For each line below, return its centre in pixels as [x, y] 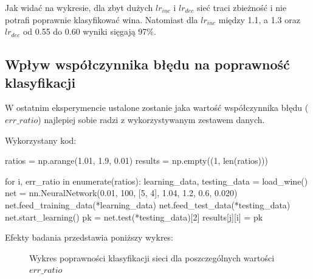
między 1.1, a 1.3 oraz [259, 19]
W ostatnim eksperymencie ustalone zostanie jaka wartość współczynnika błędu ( [157, 108]
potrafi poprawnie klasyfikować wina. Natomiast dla [101, 19]
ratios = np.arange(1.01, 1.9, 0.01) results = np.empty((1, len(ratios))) [136, 161]
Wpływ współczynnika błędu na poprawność [147, 64]
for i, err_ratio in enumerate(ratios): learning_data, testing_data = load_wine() [156, 181]
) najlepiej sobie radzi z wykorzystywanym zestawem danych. [151, 119]
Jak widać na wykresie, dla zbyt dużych [79, 7]
